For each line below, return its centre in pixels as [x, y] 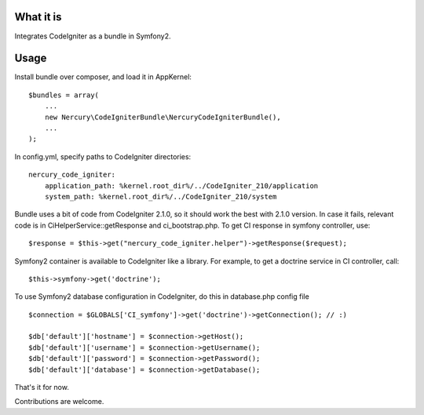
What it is [38, 17]
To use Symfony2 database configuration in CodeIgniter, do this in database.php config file [162, 297]
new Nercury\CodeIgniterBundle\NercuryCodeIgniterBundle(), [163, 117]
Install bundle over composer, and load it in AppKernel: [103, 77]
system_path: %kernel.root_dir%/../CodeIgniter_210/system [161, 197]
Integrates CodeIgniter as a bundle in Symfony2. [93, 36]
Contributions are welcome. [59, 402]
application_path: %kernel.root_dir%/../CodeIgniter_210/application [181, 186]
